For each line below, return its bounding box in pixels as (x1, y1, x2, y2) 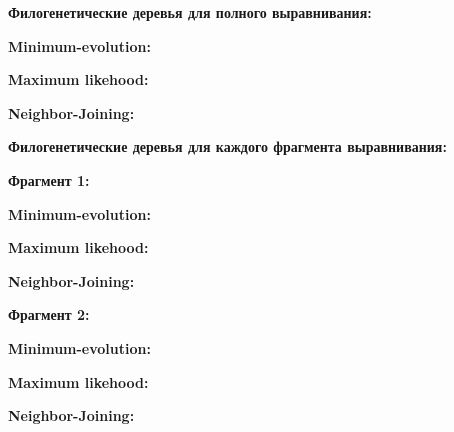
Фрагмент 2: (8, 304, 90, 325)
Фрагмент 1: (8, 169, 90, 190)
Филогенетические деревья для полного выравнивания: (8, 2, 372, 22)
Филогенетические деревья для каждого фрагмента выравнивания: (8, 136, 447, 157)
